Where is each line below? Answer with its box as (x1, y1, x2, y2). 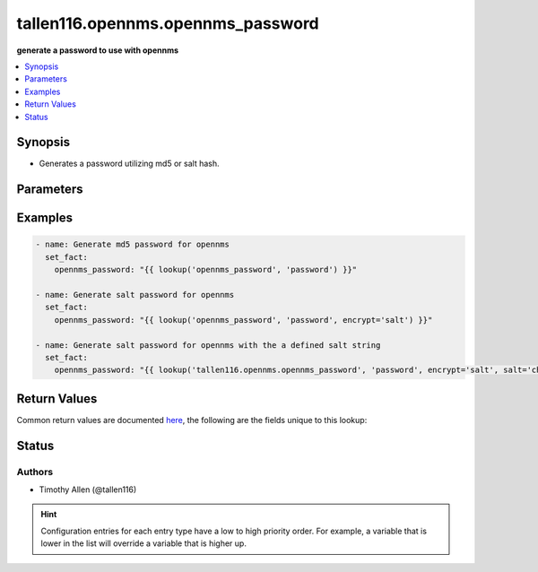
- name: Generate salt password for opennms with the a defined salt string (35, 340, 381, 350)
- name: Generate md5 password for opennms (35, 239, 230, 250)
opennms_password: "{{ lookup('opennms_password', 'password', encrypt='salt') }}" (54, 315, 433, 325)
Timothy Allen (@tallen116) (39, 484, 137, 495)
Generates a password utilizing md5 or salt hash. (39, 158, 220, 169)
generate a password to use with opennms (16, 45, 179, 56)
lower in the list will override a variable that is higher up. (40, 538, 247, 549)
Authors (16, 465, 54, 478)
